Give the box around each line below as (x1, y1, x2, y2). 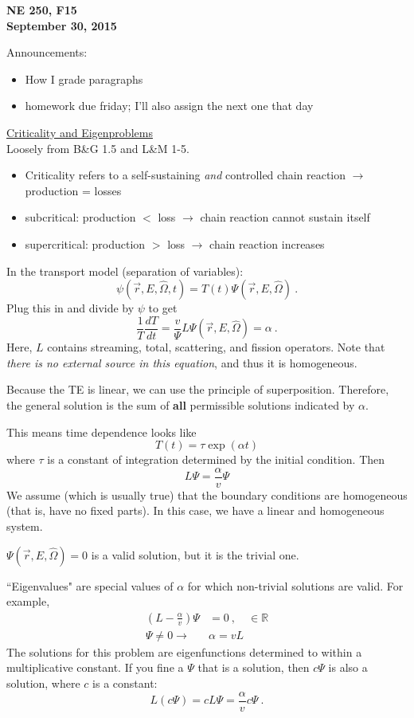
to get (148, 300, 178, 316)
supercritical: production (25, 235, 146, 252)
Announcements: (6, 44, 88, 61)
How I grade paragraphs (25, 70, 143, 87)
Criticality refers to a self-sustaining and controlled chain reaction (25, 167, 346, 183)
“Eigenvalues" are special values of (6, 577, 174, 594)
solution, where (6, 675, 80, 692)
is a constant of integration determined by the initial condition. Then (47, 451, 385, 468)
